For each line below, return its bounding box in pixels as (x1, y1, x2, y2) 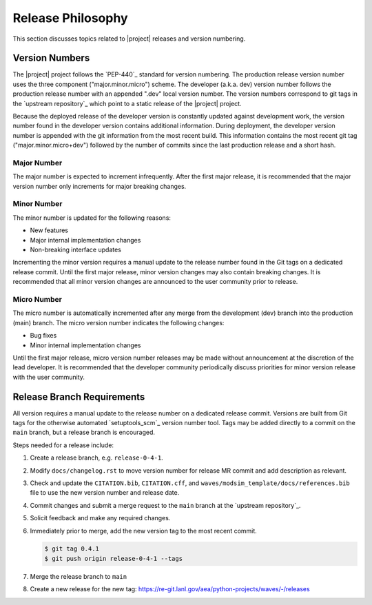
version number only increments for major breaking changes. (12, 182, 187, 190)
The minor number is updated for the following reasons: (12, 214, 172, 222)
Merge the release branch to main (30, 572, 127, 580)
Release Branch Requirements (12, 391, 145, 402)
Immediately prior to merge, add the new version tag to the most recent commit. (30, 526, 258, 535)
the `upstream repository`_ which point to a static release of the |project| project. (12, 99, 242, 107)
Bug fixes (30, 331, 57, 340)
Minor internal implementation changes (30, 341, 141, 349)
